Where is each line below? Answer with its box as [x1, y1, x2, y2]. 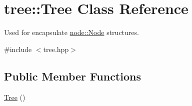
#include [4, 43, 32, 54]
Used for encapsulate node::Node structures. [4, 27, 139, 37]
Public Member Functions [4, 68, 141, 83]
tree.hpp [43, 43, 69, 54]
